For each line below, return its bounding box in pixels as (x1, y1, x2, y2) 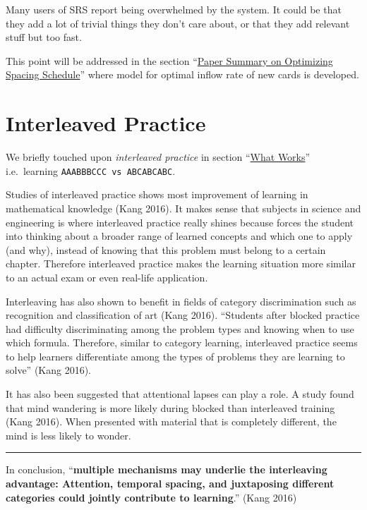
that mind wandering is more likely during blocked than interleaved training (6, 400, 335, 415)
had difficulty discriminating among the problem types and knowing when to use (6, 321, 354, 336)
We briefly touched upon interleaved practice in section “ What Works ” (6, 150, 311, 164)
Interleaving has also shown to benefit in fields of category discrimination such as (6, 293, 356, 308)
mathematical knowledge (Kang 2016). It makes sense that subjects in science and (6, 200, 361, 215)
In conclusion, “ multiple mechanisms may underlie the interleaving (6, 462, 327, 477)
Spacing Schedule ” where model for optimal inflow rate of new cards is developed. (6, 67, 359, 82)
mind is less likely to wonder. (6, 427, 131, 442)
